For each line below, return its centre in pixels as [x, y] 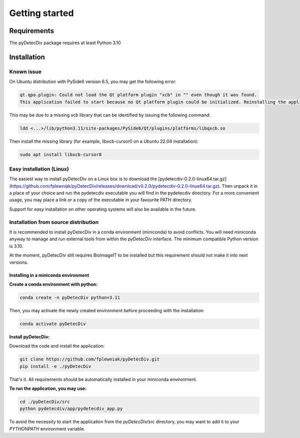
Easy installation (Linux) [39, 169]
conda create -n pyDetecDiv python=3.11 [70, 297]
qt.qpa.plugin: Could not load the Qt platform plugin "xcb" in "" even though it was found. [138, 95]
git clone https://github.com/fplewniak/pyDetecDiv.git [90, 359]
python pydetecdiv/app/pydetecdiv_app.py [71, 409]
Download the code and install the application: [57, 346]
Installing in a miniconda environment [49, 275]
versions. [19, 262]
